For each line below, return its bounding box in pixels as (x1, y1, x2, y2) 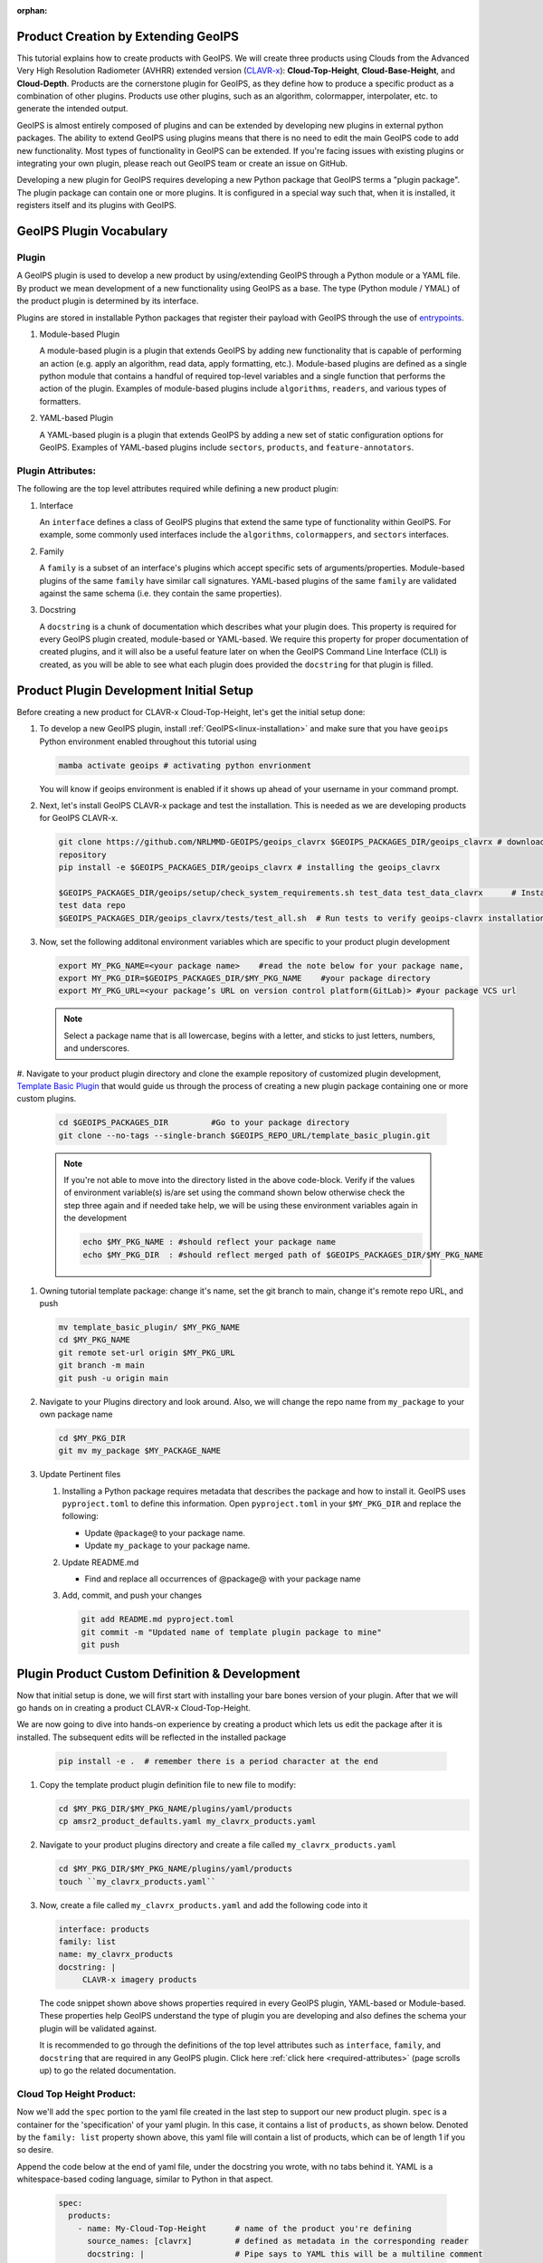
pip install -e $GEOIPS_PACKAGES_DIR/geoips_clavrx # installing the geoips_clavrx (58, 863, 441, 873)
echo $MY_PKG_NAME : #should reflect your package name (82, 1237, 337, 1247)
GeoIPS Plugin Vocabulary (16, 224, 168, 239)
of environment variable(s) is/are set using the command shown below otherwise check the (63, 1187, 405, 1198)
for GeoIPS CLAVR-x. (39, 813, 119, 824)
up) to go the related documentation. (39, 2065, 176, 2077)
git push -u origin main (58, 1372, 169, 1383)
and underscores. (63, 1043, 130, 1054)
